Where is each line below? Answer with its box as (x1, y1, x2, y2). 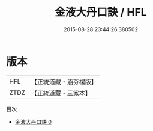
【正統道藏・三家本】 (31, 88, 92, 97)
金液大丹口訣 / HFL (55, 5, 147, 19)
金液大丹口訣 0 (14, 118, 52, 125)
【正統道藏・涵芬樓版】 (31, 78, 98, 86)
